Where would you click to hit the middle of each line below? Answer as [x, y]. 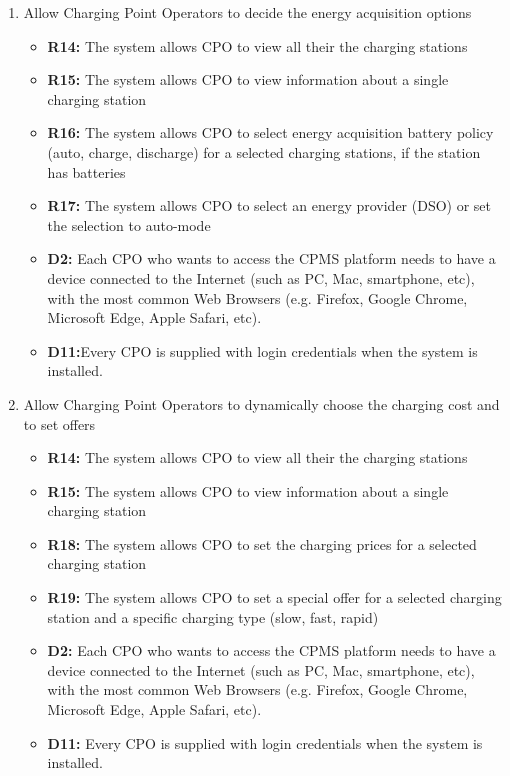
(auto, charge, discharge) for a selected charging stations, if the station [264, 151]
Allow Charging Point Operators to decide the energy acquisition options [247, 12]
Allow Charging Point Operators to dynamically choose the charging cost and [261, 403]
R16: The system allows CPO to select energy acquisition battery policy [270, 132]
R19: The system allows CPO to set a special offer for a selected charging [274, 597]
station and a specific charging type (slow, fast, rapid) [213, 616]
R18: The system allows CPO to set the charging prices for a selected [262, 543]
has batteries [86, 171]
